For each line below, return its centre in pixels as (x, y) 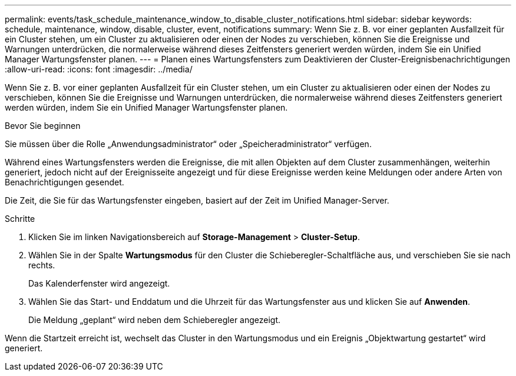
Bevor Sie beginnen (43, 126)
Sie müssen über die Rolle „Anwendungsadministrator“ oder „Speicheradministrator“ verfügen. (188, 144)
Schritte (20, 219)
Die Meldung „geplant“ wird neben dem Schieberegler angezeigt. (155, 320)
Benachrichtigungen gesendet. (64, 182)
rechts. (42, 265)
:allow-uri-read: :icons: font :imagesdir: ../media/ (99, 69)
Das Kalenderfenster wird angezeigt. (99, 283)
